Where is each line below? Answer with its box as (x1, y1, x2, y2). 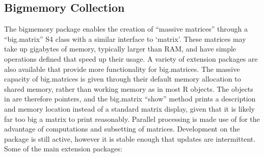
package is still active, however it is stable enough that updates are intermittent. (4, 133, 256, 144)
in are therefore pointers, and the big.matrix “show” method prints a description (4, 93, 256, 104)
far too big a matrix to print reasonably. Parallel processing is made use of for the (4, 113, 260, 124)
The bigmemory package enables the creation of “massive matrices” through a (4, 23, 248, 34)
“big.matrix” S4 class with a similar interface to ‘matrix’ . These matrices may (4, 33, 246, 44)
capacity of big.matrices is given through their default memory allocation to (4, 73, 241, 84)
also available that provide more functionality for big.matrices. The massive (4, 63, 240, 74)
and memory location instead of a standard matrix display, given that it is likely (4, 103, 255, 114)
